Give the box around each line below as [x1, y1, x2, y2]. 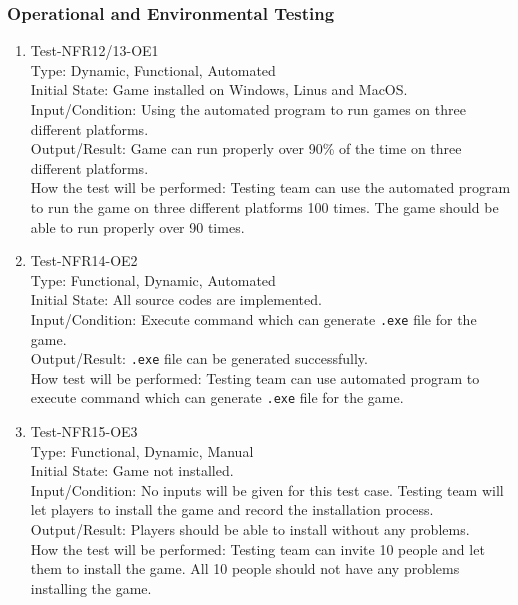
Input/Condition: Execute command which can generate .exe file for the [30, 308, 477, 329]
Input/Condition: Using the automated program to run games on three [30, 99, 466, 119]
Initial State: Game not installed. [30, 460, 234, 481]
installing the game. [30, 577, 152, 598]
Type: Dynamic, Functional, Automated [30, 59, 276, 80]
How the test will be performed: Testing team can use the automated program [30, 177, 511, 198]
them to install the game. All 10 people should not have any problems [30, 558, 460, 579]
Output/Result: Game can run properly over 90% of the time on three [30, 138, 462, 159]
